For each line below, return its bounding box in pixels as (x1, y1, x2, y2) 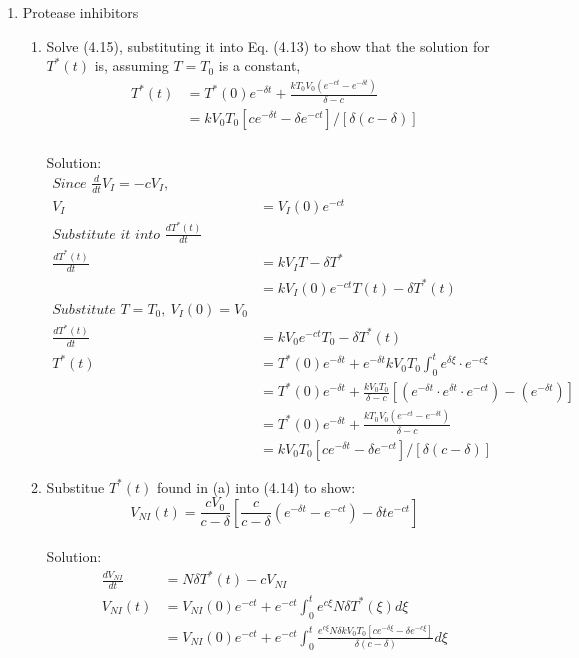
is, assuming (94, 55, 169, 76)
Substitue (46, 476, 105, 497)
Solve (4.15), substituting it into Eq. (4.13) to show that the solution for (46, 35, 490, 56)
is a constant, (218, 55, 301, 76)
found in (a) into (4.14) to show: (156, 476, 356, 497)
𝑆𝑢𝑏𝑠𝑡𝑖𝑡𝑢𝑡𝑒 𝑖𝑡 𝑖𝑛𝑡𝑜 (52, 227, 161, 242)
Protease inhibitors (22, 2, 139, 22)
